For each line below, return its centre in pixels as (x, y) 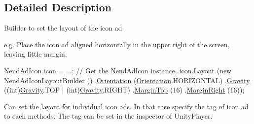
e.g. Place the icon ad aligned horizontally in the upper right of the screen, (117, 44)
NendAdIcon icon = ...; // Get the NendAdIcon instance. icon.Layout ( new (118, 70)
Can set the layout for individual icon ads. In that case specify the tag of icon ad (126, 106)
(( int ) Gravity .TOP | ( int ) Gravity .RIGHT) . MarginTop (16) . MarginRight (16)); (124, 90)
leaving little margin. (36, 54)
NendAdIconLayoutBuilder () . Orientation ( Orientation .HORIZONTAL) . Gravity (127, 80)
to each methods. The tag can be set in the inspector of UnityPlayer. (108, 116)
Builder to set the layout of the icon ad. (64, 28)
